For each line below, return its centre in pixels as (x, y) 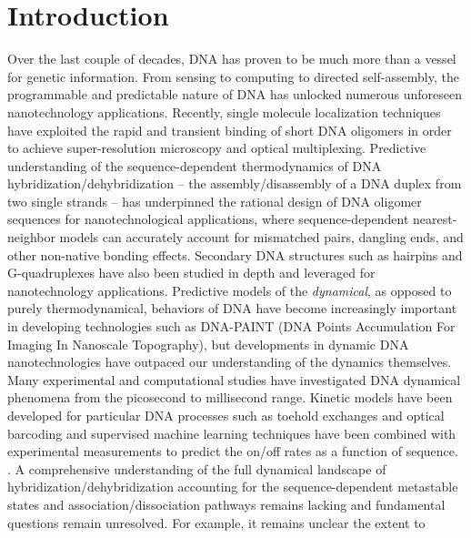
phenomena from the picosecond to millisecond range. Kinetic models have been (230, 397)
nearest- (435, 219)
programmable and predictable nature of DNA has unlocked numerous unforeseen (235, 94)
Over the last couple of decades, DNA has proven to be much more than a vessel (232, 59)
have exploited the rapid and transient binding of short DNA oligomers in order (230, 130)
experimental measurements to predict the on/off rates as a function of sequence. (233, 451)
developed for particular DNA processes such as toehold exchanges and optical (226, 415)
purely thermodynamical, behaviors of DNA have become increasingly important (232, 308)
